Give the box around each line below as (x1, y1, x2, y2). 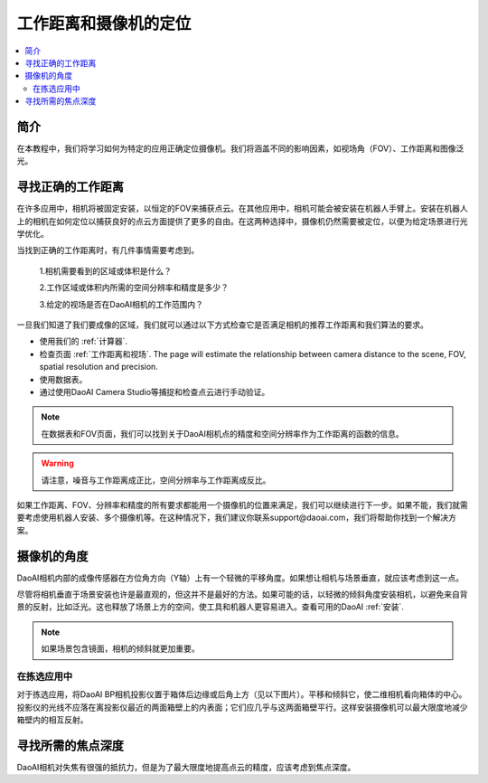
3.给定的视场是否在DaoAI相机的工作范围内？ (39, 298, 203, 309)
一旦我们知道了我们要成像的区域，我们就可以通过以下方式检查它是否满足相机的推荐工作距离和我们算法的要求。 (16, 319, 428, 330)
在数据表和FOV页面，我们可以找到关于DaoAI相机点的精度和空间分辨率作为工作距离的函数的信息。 (41, 428, 404, 439)
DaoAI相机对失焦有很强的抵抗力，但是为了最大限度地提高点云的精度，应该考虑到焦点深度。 (16, 762, 356, 773)
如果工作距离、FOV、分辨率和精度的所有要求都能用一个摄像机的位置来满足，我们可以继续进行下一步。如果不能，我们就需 (16, 499, 469, 510)
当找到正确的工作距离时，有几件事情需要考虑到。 (16, 245, 199, 256)
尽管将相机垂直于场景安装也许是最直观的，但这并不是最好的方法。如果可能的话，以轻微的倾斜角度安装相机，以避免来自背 (16, 589, 468, 600)
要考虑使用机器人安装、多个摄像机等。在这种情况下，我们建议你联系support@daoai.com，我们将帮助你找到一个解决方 (16, 512, 456, 524)
